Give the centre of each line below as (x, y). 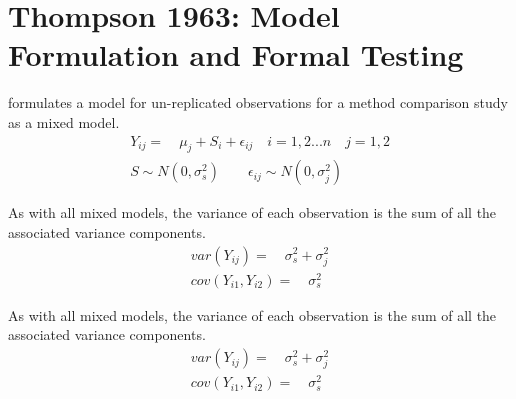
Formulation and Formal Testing (236, 54)
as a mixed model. (64, 121)
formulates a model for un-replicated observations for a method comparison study (258, 102)
